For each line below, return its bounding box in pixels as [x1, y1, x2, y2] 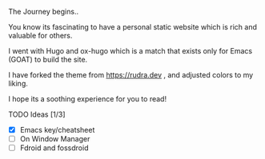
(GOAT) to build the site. [8, 55, 88, 64]
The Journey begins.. [8, 7, 78, 16]
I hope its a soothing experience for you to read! [8, 94, 167, 103]
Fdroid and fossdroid [19, 143, 89, 153]
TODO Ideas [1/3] [8, 109, 66, 119]
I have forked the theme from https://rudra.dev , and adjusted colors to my [8, 70, 254, 79]
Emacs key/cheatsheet [19, 125, 95, 134]
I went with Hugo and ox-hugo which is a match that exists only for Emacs [8, 46, 253, 55]
